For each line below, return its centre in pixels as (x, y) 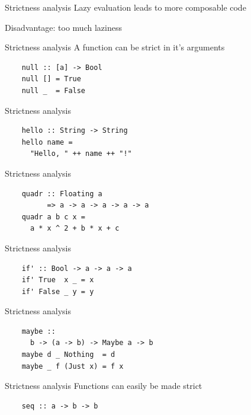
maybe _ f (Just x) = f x (73, 366)
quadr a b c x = (54, 217)
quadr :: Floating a (62, 194)
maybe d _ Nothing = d (68, 355)
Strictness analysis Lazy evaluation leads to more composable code (125, 7)
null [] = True (51, 79)
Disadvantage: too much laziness (63, 27)
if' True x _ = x (58, 280)
